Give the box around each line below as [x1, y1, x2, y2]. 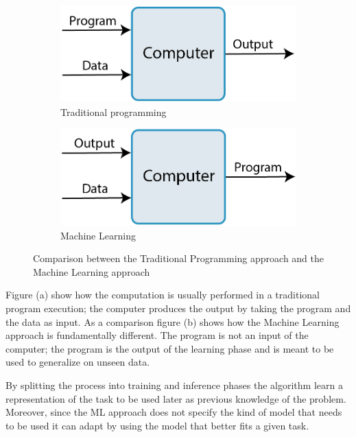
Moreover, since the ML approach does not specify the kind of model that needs [5, 405, 342, 419]
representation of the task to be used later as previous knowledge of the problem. [5, 391, 346, 405]
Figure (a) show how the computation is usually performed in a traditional [5, 287, 320, 302]
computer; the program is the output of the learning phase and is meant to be [5, 341, 334, 355]
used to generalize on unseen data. [5, 355, 150, 369]
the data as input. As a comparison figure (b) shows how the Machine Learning [5, 314, 340, 329]
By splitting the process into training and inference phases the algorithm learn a [5, 378, 343, 392]
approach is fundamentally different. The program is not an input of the [5, 328, 309, 342]
